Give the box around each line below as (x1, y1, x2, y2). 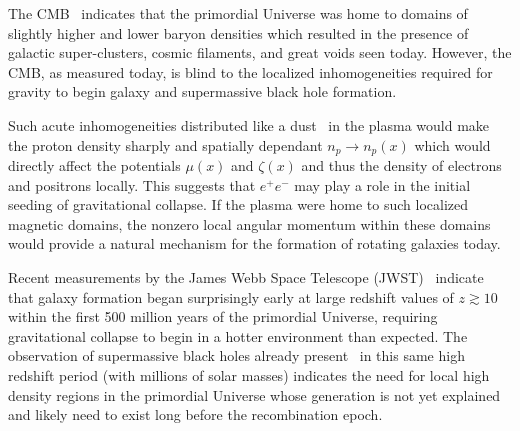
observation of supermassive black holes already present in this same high (8, 345, 465, 366)
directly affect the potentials (8, 155, 181, 176)
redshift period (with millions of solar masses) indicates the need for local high (8, 364, 490, 385)
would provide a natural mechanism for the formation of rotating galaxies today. (8, 233, 501, 254)
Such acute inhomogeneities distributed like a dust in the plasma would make (8, 114, 490, 135)
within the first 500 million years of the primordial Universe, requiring (8, 306, 438, 327)
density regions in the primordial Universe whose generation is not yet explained (8, 384, 501, 405)
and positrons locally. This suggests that (8, 174, 256, 195)
